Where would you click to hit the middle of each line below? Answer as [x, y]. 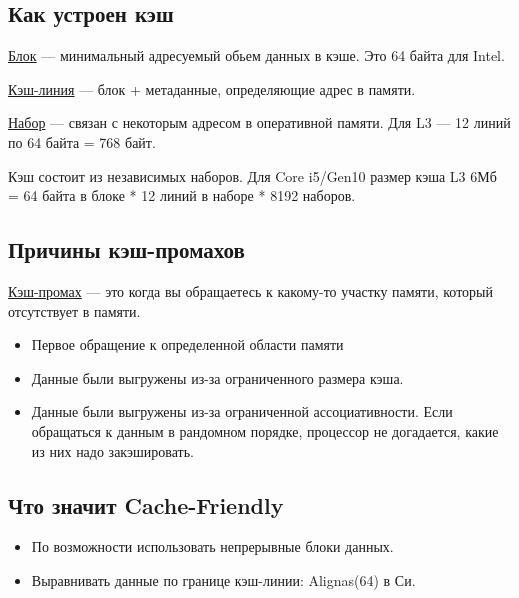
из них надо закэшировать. [112, 450]
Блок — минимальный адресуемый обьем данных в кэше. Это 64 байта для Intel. [256, 55]
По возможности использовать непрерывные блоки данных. [212, 546]
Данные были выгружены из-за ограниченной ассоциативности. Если [242, 411]
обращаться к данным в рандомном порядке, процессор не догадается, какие [265, 430]
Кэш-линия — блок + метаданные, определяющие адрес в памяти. [212, 88]
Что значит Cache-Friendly [146, 504]
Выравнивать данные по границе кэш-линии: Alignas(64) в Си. [223, 579]
